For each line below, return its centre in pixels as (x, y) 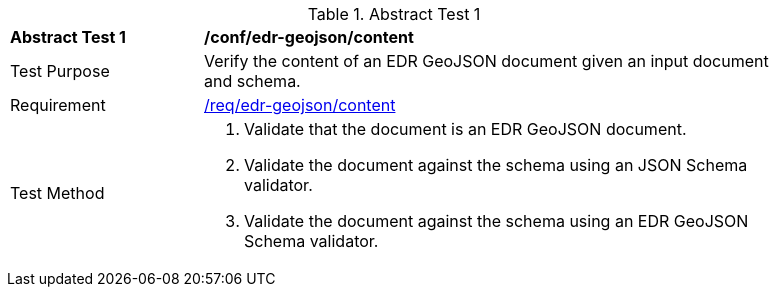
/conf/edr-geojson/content (309, 37)
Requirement (58, 105)
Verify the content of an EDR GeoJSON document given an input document (486, 61)
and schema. (252, 81)
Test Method (57, 193)
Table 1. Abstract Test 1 (394, 14)
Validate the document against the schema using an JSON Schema (496, 165)
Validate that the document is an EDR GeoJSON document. (465, 129)
